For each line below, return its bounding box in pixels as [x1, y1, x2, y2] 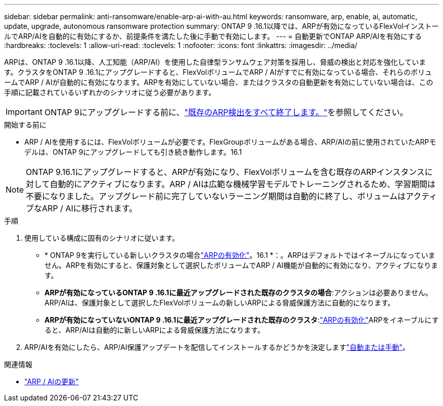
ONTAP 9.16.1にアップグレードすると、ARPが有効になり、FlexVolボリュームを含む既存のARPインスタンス [26, 167, 425, 177]
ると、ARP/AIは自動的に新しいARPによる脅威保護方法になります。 [45, 326, 264, 334]
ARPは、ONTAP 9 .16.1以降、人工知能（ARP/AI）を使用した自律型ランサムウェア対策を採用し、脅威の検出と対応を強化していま [4, 58, 426, 66]
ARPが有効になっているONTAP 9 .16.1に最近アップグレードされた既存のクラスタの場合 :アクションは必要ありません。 [45, 288, 433, 297]
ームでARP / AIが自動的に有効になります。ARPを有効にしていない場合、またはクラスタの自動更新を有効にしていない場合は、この [4, 78, 433, 86]
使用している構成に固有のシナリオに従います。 [24, 234, 180, 242]
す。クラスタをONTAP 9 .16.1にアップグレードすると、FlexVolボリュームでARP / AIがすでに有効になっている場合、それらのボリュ [4, 68, 432, 76]
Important [6, 107, 42, 117]
